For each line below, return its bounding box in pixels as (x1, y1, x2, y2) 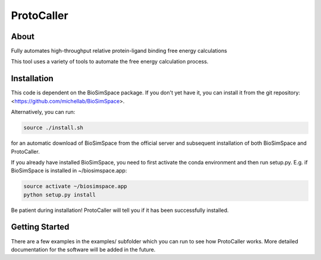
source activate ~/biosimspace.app (23, 183, 127, 190)
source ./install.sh (23, 125, 83, 131)
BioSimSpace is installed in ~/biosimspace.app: (11, 167, 127, 175)
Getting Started (11, 222, 70, 232)
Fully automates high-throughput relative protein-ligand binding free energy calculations (11, 47, 227, 55)
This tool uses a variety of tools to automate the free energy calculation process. (11, 58, 209, 65)
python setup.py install (23, 191, 96, 198)
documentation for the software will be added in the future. (11, 246, 156, 253)
